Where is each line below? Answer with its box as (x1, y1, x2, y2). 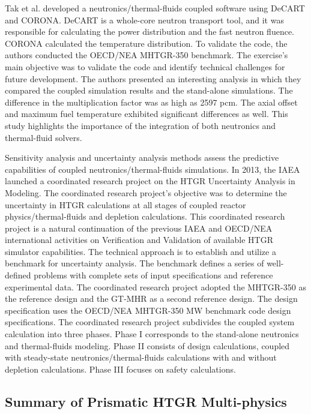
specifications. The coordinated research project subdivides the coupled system (5, 316, 295, 328)
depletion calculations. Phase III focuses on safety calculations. (5, 362, 236, 375)
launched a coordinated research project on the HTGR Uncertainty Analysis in (5, 175, 295, 187)
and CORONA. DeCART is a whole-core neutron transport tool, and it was (5, 13, 284, 26)
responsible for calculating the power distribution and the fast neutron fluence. (5, 25, 295, 38)
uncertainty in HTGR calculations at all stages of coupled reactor (5, 198, 246, 211)
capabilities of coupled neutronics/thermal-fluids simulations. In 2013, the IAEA (5, 163, 300, 175)
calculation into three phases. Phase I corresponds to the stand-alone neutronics (5, 328, 299, 340)
